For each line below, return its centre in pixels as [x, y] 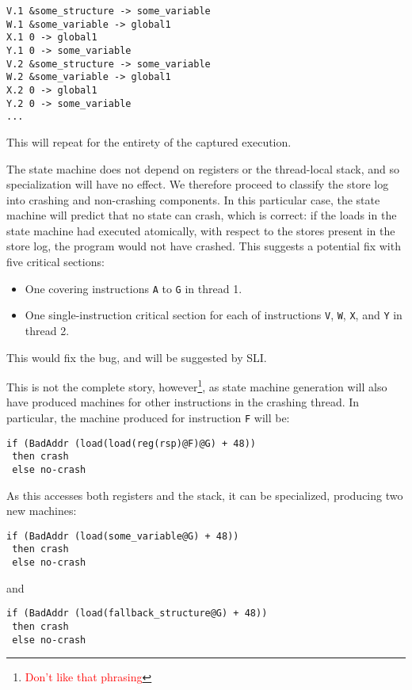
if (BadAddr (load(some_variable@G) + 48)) [123, 536]
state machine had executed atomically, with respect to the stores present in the [201, 230]
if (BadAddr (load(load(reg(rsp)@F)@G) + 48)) [131, 443]
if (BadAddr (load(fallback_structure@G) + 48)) [137, 614]
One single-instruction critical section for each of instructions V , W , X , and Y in [214, 315]
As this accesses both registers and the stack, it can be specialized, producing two [205, 495]
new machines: [42, 511]
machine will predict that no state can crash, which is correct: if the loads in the [202, 215]
